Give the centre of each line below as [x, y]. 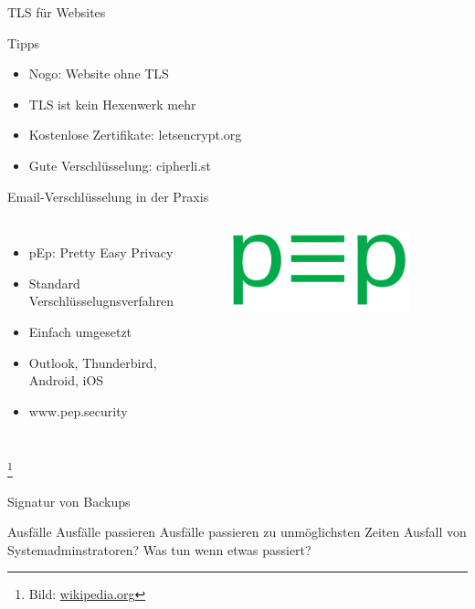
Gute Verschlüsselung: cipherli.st [120, 165]
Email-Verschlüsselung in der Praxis [108, 196]
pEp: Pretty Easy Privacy [101, 252]
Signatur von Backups [69, 501]
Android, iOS [66, 380]
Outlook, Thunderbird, [93, 362]
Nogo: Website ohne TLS [99, 73]
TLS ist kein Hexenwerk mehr [112, 104]
